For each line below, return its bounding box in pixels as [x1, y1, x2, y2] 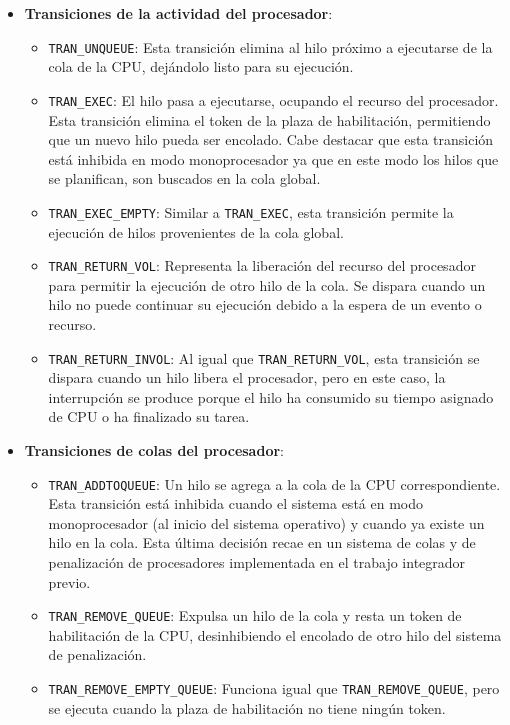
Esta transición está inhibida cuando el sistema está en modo [48, 493, 423, 514]
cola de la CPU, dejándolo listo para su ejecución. [48, 56, 354, 77]
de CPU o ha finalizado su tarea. [48, 406, 250, 427]
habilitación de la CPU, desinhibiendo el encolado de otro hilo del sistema [48, 624, 502, 645]
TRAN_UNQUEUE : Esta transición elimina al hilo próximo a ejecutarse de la [48, 36, 493, 57]
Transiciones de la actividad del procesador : [24, 3, 333, 23]
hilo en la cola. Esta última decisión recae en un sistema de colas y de [48, 532, 476, 553]
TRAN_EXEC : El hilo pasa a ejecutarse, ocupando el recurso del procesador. [48, 89, 499, 110]
